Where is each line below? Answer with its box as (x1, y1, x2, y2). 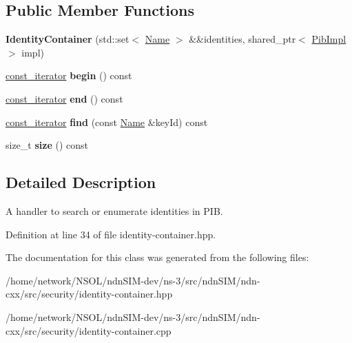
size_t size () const (6, 138, 88, 152)
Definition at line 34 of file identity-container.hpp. (6, 227, 216, 241)
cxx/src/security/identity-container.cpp (6, 323, 172, 337)
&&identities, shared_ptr (189, 32, 296, 46)
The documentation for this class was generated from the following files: (6, 250, 309, 264)
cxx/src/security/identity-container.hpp (6, 287, 173, 301)
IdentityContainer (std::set (6, 32, 130, 46)
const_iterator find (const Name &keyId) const (6, 114, 208, 129)
